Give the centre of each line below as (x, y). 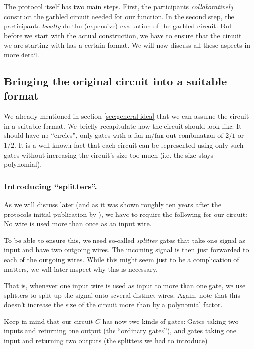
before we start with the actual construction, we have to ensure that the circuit (123, 35)
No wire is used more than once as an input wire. (78, 224)
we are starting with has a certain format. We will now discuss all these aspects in (127, 45)
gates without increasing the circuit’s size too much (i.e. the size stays (109, 154)
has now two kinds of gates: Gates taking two (171, 321)
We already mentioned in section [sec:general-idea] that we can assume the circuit (127, 116)
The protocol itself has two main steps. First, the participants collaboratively (119, 6)
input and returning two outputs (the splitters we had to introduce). (107, 340)
